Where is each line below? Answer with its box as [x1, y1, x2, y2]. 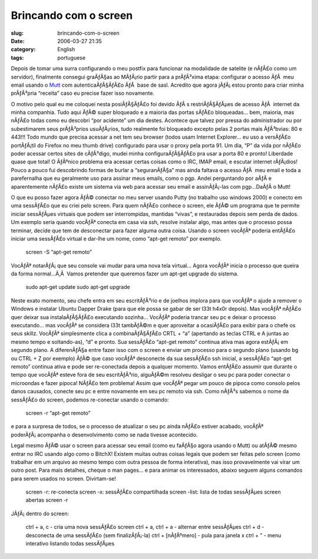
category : [11, 46, 36, 53]
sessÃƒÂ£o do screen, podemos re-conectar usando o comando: [11, 396, 169, 403]
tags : [11, 54, 24, 61]
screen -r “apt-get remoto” [25, 409, 91, 416]
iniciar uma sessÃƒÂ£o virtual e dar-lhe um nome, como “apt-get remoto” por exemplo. [11, 235, 222, 242]
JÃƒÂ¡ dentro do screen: [11, 510, 69, 517]
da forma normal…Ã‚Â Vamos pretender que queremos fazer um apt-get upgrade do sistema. [11, 270, 238, 277]
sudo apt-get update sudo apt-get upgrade [25, 284, 131, 291]
